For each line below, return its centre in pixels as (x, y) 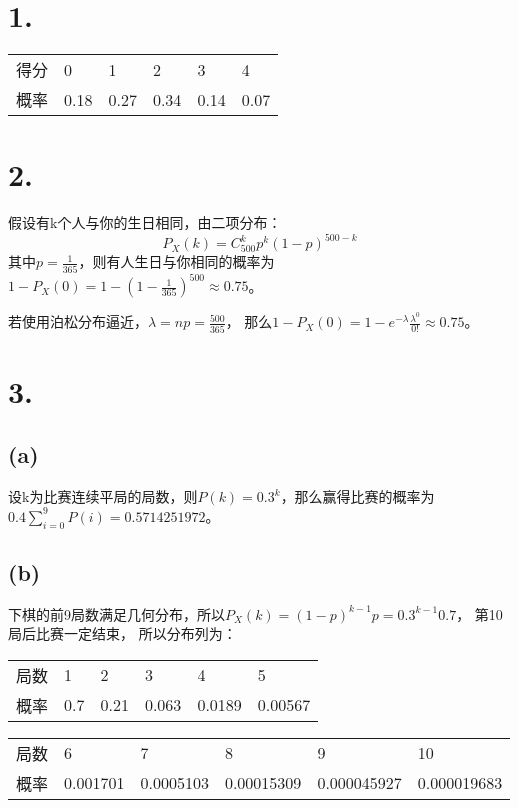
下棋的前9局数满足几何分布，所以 (116, 613)
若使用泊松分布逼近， (78, 321)
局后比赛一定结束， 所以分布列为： (122, 633)
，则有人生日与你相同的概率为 (176, 261)
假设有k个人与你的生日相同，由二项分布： (145, 222)
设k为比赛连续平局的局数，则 (103, 496)
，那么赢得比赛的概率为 (357, 496)
